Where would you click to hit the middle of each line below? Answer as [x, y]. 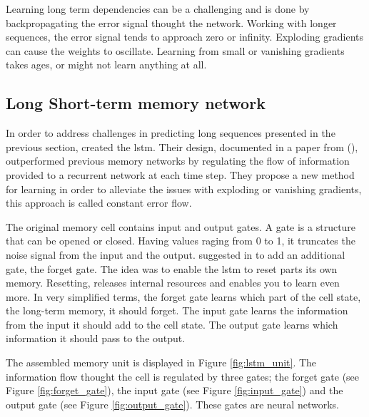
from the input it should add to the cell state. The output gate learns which [172, 324]
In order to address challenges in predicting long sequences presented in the [171, 133]
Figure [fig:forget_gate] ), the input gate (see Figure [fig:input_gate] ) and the [175, 390]
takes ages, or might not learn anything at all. [106, 65]
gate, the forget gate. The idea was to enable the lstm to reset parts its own [172, 268]
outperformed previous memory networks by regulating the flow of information [178, 161]
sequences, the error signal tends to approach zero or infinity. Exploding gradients [185, 37]
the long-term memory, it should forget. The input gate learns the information [177, 310]
